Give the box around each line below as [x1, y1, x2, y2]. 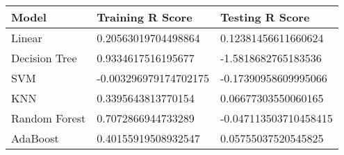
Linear [11, 30, 42, 46]
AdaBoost [11, 130, 59, 146]
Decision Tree [11, 50, 77, 66]
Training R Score [97, 9, 193, 25]
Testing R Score [220, 9, 310, 25]
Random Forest [11, 110, 86, 126]
